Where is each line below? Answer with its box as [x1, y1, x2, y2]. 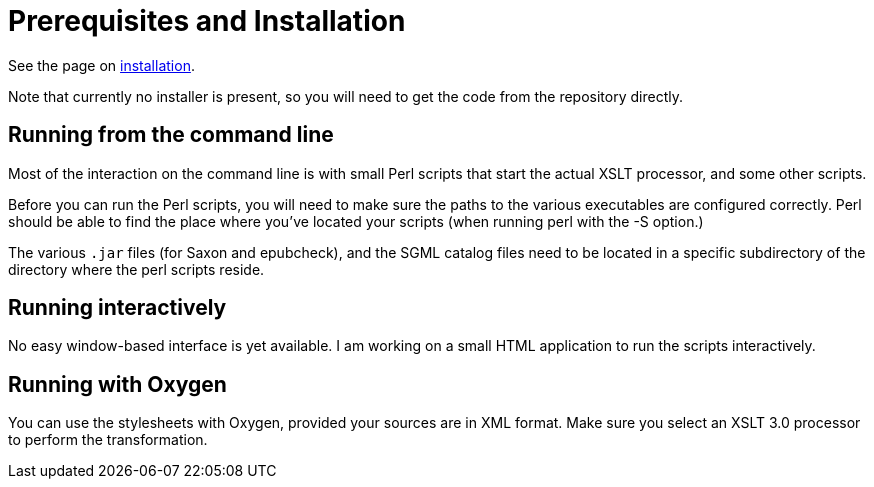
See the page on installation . [8, 56, 195, 74]
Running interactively [8, 295, 227, 321]
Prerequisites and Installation [8, 4, 406, 38]
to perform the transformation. [8, 431, 208, 449]
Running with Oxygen [8, 371, 227, 397]
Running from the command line [8, 122, 334, 148]
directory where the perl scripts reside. [8, 260, 265, 278]
